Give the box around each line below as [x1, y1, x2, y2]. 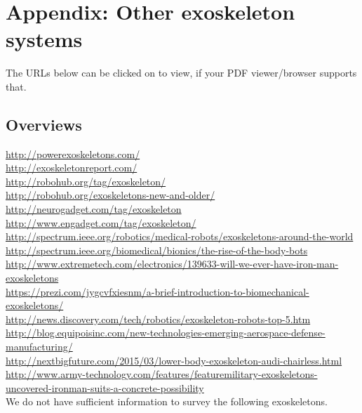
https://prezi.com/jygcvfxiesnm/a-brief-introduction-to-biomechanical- [6, 284, 309, 299]
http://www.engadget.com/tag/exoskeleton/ [6, 215, 196, 230]
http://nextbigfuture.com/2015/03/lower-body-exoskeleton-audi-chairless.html [6, 353, 342, 367]
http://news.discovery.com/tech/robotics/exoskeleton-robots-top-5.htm [6, 311, 311, 326]
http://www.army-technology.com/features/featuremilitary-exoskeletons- [6, 367, 318, 381]
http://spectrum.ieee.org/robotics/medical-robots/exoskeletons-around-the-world [6, 229, 354, 244]
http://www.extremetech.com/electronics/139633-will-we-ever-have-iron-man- [6, 256, 339, 271]
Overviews [6, 113, 82, 135]
